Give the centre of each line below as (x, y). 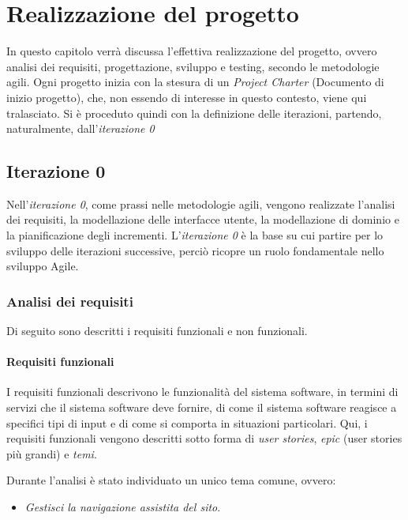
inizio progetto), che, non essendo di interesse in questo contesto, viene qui (187, 97)
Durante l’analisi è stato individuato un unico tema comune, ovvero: (171, 480)
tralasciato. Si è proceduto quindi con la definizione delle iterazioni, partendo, (194, 113)
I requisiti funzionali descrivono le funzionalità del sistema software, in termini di (202, 392)
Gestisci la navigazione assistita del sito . (123, 507)
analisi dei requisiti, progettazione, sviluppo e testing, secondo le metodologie (193, 66)
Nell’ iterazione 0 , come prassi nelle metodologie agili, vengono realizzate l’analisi (201, 203)
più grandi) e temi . (52, 453)
